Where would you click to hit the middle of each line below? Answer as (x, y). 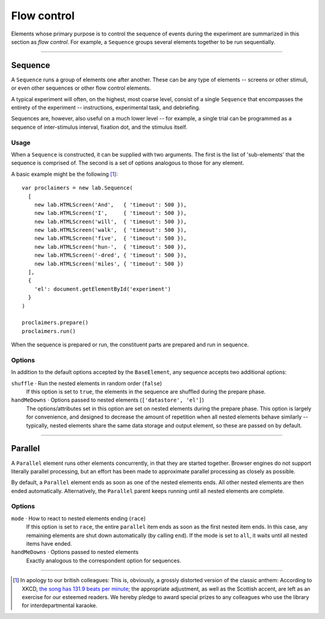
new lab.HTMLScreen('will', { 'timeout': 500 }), (110, 222)
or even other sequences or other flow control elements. (81, 88)
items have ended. (49, 544)
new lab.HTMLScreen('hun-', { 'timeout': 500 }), (110, 247)
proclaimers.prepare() (55, 323)
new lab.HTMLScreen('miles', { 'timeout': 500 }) (109, 264)
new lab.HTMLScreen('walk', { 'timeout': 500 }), (110, 230)
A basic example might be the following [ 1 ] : (64, 174)
